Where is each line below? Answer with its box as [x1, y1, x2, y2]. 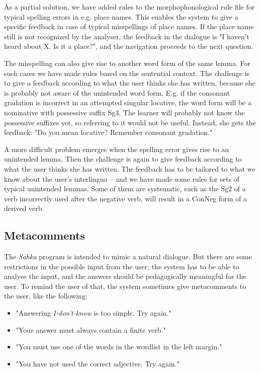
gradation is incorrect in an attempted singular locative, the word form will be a [4, 97, 251, 108]
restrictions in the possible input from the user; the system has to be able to [4, 261, 239, 271]
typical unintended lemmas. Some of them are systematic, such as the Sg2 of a [4, 183, 246, 194]
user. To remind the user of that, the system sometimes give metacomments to [4, 280, 246, 291]
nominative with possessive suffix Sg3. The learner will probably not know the [4, 107, 245, 117]
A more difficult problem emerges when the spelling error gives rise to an [4, 143, 229, 154]
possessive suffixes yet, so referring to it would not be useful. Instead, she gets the [4, 117, 256, 127]
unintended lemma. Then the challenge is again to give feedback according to [4, 154, 242, 164]
